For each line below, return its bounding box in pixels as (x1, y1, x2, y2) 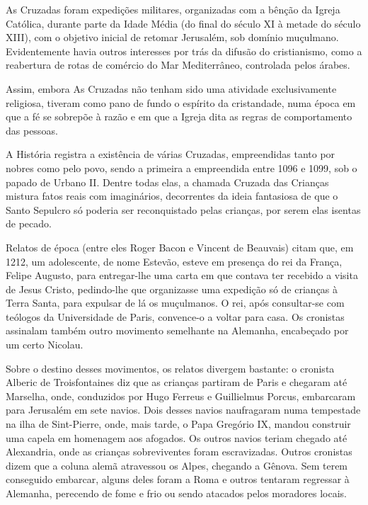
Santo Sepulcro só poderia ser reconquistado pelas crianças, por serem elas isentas (6, 202, 361, 217)
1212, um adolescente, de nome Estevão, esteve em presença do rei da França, (6, 254, 343, 268)
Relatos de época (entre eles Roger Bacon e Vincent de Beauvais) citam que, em (6, 239, 354, 254)
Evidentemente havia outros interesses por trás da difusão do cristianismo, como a (6, 43, 362, 58)
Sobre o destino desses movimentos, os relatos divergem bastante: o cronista (6, 361, 335, 375)
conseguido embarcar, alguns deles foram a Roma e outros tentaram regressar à (6, 472, 350, 487)
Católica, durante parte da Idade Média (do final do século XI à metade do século (6, 16, 361, 30)
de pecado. (6, 216, 52, 231)
